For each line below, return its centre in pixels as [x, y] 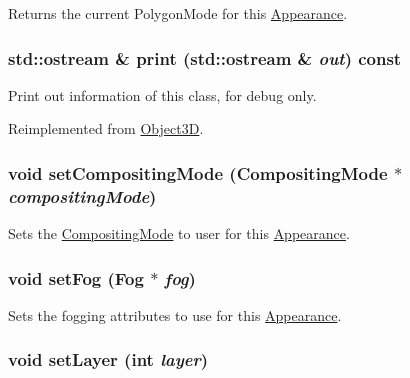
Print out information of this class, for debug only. [162, 94]
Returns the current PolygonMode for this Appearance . [178, 13]
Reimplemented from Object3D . [106, 128]
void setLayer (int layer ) [108, 359]
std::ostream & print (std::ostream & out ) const [205, 57]
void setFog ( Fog [76, 277]
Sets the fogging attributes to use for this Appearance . [175, 314]
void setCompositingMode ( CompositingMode [198, 172]
